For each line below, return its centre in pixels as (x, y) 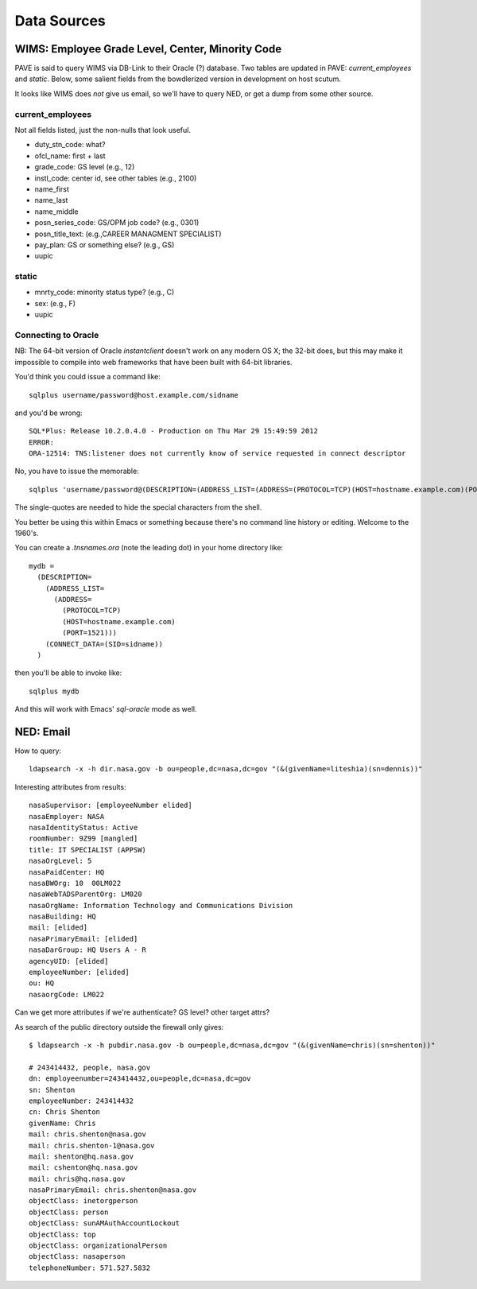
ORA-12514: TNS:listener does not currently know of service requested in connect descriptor (217, 454)
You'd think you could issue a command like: (87, 377)
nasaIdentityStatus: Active (83, 827)
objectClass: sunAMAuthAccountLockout (105, 1223)
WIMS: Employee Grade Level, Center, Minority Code (148, 49)
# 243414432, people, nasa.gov (90, 1067)
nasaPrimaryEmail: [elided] (83, 939)
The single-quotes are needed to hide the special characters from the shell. (138, 507)
